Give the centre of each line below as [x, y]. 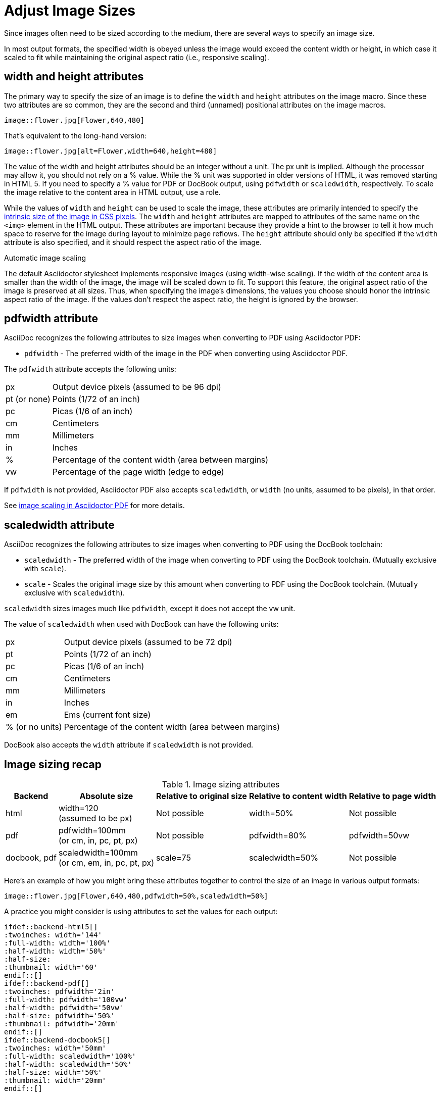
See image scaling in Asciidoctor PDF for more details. [94, 506]
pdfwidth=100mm [92, 831]
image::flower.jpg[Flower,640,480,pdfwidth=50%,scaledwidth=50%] [136, 896]
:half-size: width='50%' [53, 1073]
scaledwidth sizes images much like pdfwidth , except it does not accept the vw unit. [150, 609]
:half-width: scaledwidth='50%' [68, 1064]
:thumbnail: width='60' [51, 967]
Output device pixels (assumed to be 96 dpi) [137, 387]
